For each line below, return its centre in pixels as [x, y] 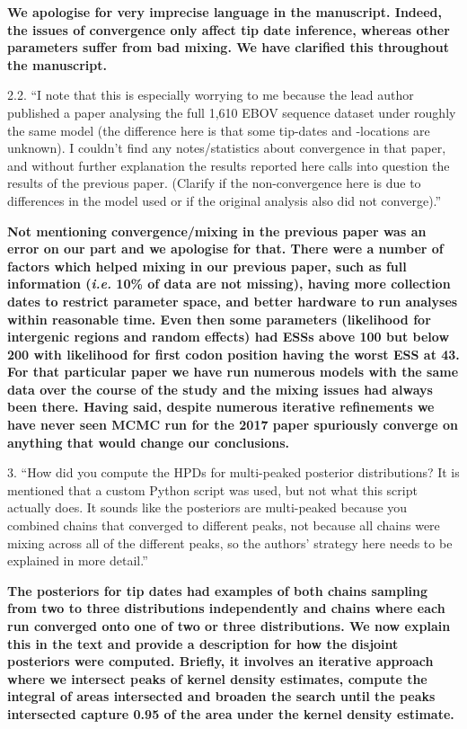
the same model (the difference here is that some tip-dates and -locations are [219, 130]
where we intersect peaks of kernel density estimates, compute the [217, 678]
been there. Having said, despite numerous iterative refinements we [221, 407]
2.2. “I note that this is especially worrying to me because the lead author [211, 95]
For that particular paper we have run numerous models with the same [233, 372]
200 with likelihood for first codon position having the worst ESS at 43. [233, 354]
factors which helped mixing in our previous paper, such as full [207, 266]
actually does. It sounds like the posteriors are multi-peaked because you [207, 507]
